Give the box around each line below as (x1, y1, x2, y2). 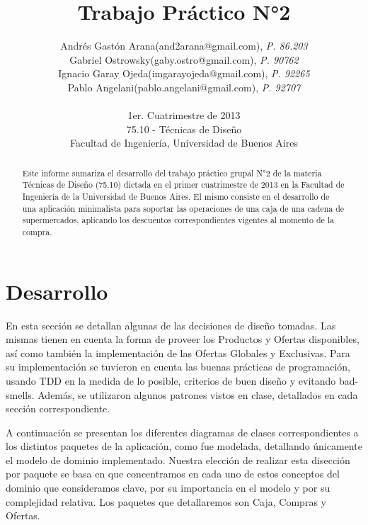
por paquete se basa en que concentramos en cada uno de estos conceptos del (6, 466, 340, 481)
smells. (6, 387, 35, 402)
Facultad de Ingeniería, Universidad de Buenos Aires (70, 135, 298, 150)
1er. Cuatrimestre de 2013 (127, 108, 241, 123)
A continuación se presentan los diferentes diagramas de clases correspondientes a (6, 424, 359, 439)
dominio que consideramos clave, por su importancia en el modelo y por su (6, 480, 330, 495)
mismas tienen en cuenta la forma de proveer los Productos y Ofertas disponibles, (6, 332, 360, 346)
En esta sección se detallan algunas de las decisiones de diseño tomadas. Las (6, 317, 336, 332)
